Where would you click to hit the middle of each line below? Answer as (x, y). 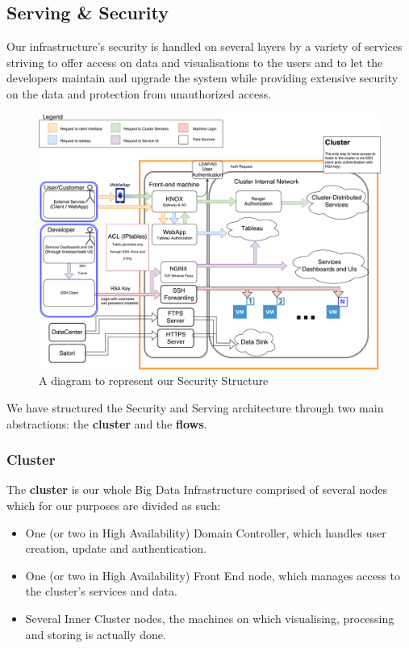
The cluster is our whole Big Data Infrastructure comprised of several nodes (197, 489)
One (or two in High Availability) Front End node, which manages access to (213, 575)
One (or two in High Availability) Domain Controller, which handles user (206, 532)
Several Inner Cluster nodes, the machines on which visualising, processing (210, 618)
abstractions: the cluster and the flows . (107, 423)
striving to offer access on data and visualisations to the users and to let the (195, 62)
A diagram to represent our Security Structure (154, 380)
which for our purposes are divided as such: (114, 505)
